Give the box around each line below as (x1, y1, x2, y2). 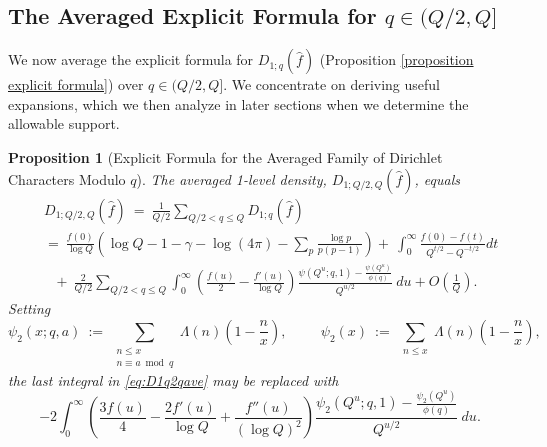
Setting (8, 298, 51, 319)
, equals (414, 168, 460, 189)
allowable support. (8, 113, 120, 134)
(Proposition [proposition (319, 49, 474, 70)
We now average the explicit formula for (8, 49, 254, 70)
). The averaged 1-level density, (136, 168, 327, 189)
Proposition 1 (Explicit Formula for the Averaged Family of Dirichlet (8, 146, 443, 167)
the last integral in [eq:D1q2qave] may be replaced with (8, 369, 339, 390)
